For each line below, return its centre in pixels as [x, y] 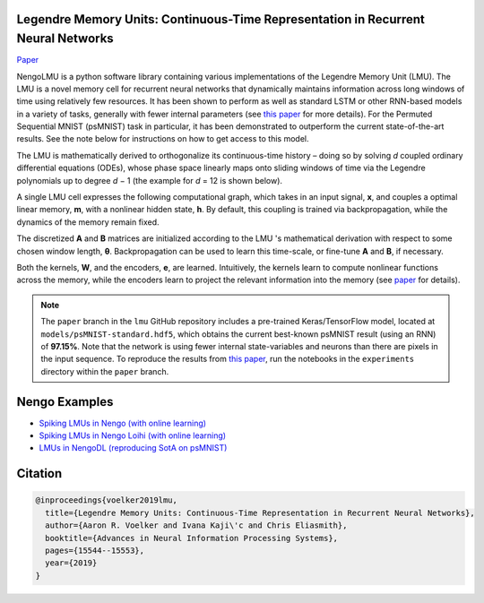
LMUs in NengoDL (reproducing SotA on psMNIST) [133, 448]
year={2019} [71, 563]
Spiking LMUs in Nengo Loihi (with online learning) [133, 435]
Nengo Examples [65, 402]
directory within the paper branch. [105, 371]
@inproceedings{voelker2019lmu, [107, 500]
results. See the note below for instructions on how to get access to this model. [163, 139]
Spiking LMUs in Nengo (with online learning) [122, 423]
